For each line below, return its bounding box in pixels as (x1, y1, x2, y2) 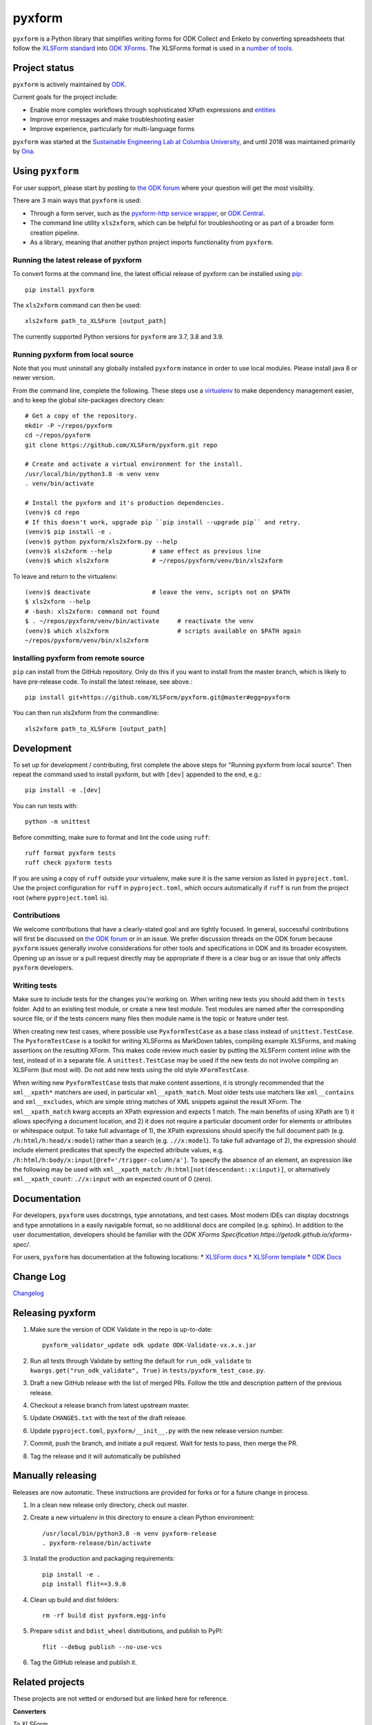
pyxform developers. (12, 963, 74, 972)
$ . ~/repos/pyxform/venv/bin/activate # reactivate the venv (25, 618, 254, 625)
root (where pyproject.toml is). (12, 894, 110, 902)
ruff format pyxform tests (25, 849, 116, 857)
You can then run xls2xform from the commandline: (12, 709, 159, 717)
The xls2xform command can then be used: (12, 301, 141, 309)
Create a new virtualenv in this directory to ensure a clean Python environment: (30, 1513, 255, 1521)
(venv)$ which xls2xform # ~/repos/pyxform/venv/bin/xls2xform (25, 557, 283, 565)
